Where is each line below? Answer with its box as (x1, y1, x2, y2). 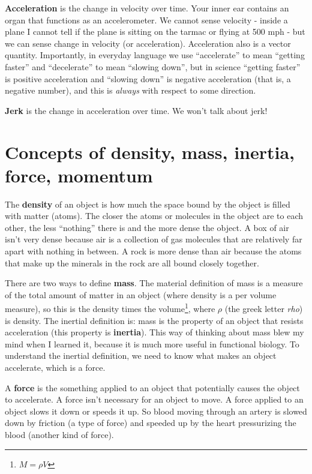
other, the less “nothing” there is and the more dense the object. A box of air (5, 221, 289, 233)
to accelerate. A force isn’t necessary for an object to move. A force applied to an (5, 393, 304, 406)
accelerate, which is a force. (5, 361, 106, 374)
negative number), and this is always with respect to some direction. (5, 84, 256, 97)
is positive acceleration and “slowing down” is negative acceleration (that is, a (5, 72, 291, 85)
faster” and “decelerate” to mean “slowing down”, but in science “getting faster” (5, 60, 301, 73)
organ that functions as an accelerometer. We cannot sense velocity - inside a (5, 13, 288, 26)
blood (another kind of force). (5, 428, 114, 440)
